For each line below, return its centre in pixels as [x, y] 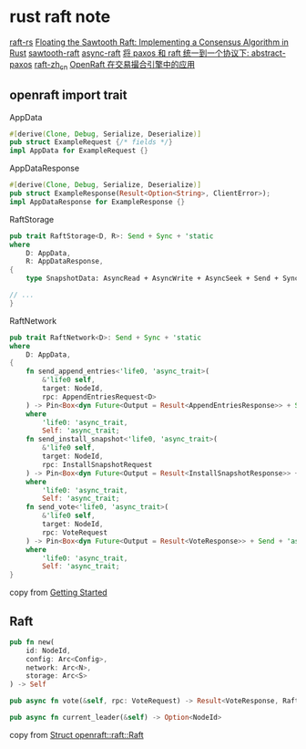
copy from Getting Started [58, 593]
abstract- [269, 53]
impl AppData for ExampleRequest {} [79, 151]
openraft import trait [68, 95]
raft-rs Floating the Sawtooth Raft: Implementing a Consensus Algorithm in [149, 42]
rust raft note [60, 17]
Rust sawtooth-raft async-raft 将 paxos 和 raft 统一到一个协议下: [129, 53]
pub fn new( [32, 642]
